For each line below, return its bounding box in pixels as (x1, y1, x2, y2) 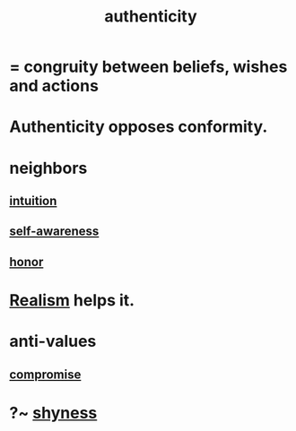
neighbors (9, 158, 88, 178)
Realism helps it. (9, 289, 135, 310)
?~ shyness (9, 402, 98, 423)
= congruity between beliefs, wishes (9, 56, 288, 77)
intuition (9, 193, 57, 208)
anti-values (9, 332, 97, 351)
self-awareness (9, 224, 100, 239)
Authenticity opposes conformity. (9, 116, 268, 137)
